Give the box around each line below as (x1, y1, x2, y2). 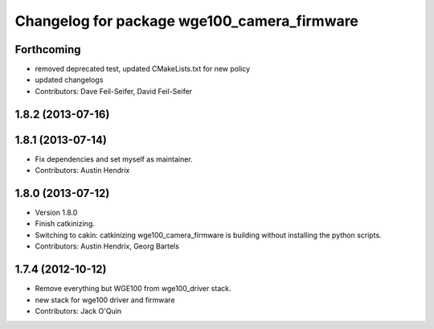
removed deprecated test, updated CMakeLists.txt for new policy (35, 64, 251, 74)
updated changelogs (35, 75, 104, 84)
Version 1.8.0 (35, 208, 78, 217)
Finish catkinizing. (35, 219, 96, 228)
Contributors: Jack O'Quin (35, 306, 122, 315)
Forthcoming (14, 43, 81, 56)
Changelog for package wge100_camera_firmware (14, 12, 359, 30)
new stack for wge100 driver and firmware (35, 294, 176, 305)
